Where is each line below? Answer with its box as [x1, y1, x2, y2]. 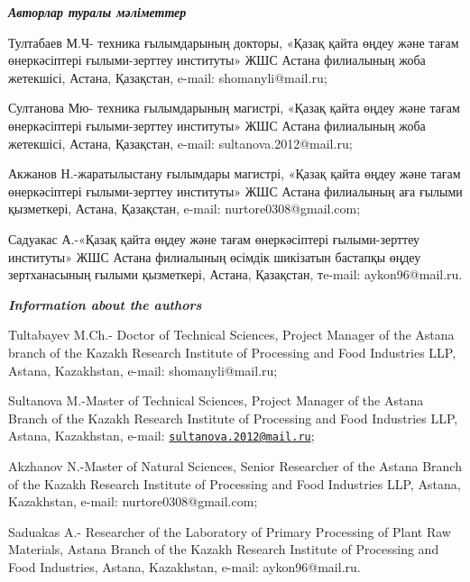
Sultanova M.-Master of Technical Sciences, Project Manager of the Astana [8, 391, 424, 410]
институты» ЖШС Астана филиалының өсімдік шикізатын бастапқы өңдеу [8, 247, 421, 266]
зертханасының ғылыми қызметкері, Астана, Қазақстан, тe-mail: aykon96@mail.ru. [8, 265, 463, 284]
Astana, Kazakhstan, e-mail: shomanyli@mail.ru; [8, 360, 278, 379]
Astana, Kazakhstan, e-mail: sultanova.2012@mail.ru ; [8, 426, 315, 445]
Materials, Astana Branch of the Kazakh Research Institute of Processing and [8, 540, 439, 559]
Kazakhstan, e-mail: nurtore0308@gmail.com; [8, 492, 258, 511]
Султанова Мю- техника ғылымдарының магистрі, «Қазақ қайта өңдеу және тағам [8, 98, 460, 117]
